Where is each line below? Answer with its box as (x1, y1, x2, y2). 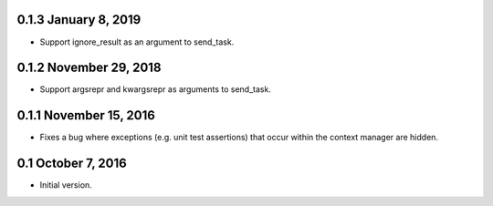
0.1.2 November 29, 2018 (16, 60, 162, 76)
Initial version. (39, 180, 93, 191)
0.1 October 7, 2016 (16, 156, 127, 171)
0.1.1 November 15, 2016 (16, 108, 155, 123)
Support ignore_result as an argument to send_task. (39, 36, 235, 47)
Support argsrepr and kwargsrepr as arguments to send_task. (39, 84, 271, 95)
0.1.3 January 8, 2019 (16, 12, 142, 27)
